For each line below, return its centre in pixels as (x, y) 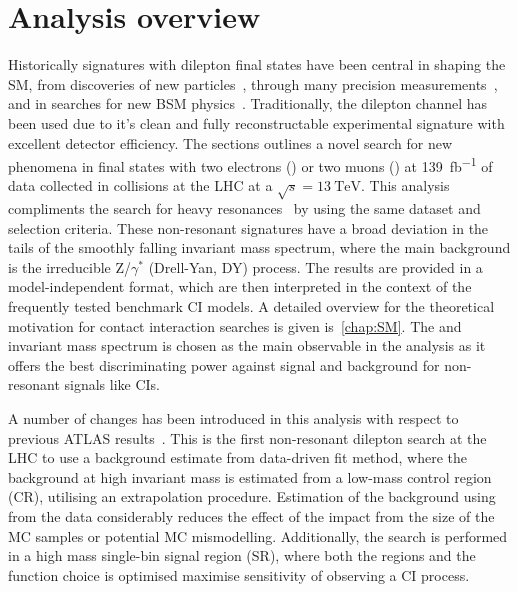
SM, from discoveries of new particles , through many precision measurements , (253, 83)
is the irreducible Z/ (70, 266)
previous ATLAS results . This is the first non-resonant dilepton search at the (247, 437)
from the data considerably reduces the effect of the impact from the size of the (251, 516)
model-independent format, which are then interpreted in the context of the (240, 286)
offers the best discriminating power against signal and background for (224, 364)
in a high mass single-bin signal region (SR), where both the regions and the (242, 555)
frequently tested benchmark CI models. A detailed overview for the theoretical (251, 306)
